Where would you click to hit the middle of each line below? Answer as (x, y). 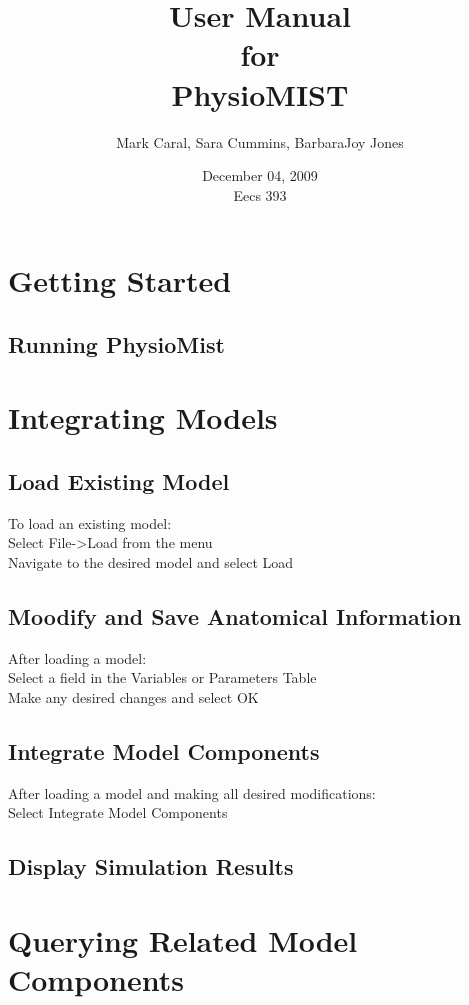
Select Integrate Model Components (118, 812)
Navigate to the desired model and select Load (151, 562)
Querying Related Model (183, 939)
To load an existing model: (90, 522)
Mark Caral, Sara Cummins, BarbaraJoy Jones (260, 141)
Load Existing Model (119, 481)
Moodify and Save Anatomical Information (235, 616)
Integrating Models (143, 417)
